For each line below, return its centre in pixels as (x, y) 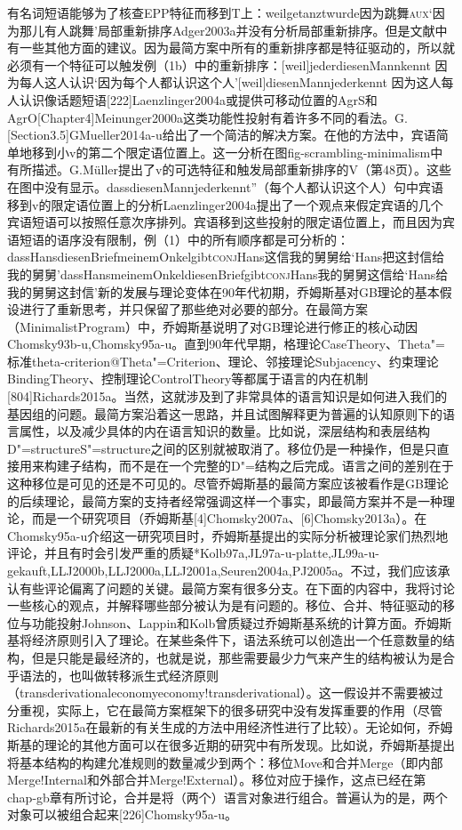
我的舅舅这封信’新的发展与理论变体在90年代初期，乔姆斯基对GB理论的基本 (223, 291)
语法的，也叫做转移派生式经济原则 (119, 675)
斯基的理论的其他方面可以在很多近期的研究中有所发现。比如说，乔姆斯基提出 (231, 744)
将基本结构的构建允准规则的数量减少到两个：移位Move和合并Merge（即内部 (225, 762)
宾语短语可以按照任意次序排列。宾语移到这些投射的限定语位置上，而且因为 (225, 222)
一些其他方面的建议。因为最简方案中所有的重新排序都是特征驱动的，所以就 (237, 48)
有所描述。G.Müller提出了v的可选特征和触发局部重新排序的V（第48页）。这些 (229, 169)
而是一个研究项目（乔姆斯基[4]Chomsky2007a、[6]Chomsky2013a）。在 (229, 518)
